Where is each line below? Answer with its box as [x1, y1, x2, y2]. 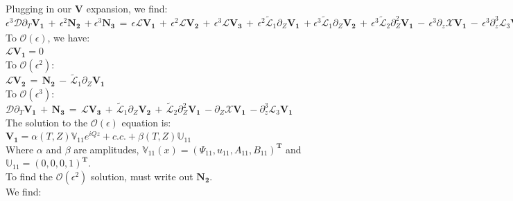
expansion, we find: [86, 1, 168, 15]
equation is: [121, 115, 171, 129]
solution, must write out [91, 169, 193, 183]
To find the [6, 169, 53, 183]
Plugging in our [6, 1, 72, 15]
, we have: [47, 30, 90, 44]
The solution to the [6, 115, 88, 129]
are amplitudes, [73, 142, 139, 156]
